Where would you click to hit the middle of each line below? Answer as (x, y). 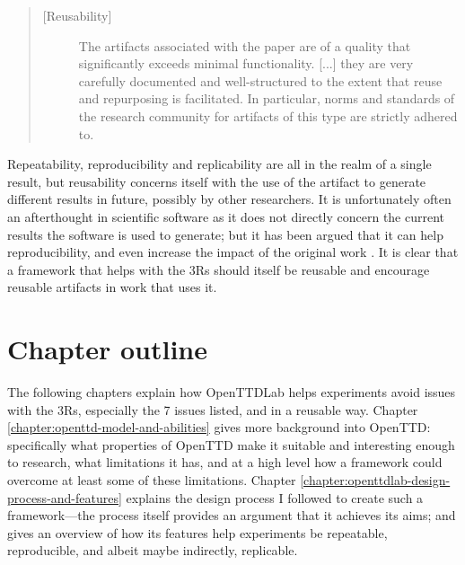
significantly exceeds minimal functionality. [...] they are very (246, 63)
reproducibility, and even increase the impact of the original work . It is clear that (233, 252)
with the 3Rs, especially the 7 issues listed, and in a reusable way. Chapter (213, 409)
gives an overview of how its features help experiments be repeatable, (197, 532)
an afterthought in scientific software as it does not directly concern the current (226, 216)
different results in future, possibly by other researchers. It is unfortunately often (229, 199)
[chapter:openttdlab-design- (375, 480)
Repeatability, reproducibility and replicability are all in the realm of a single (219, 164)
